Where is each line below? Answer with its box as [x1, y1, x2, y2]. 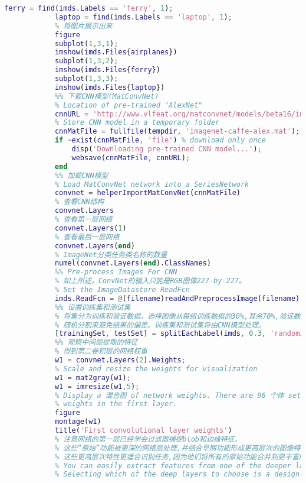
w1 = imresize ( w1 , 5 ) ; [54, 382, 140, 391]
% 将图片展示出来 [54, 21, 113, 30]
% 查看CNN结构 [54, 197, 104, 206]
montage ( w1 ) [54, 417, 101, 426]
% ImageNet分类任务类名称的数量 [54, 250, 167, 259]
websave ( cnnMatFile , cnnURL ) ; [71, 153, 190, 162]
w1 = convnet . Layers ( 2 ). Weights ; [54, 356, 186, 364]
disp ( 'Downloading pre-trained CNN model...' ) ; [71, 145, 262, 153]
